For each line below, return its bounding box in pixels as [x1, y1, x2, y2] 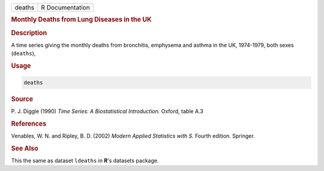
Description [11, 29, 47, 37]
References [11, 120, 47, 128]
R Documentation [41, 4, 90, 11]
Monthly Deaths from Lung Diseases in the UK [11, 16, 152, 24]
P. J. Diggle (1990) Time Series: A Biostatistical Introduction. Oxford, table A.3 [11, 108, 203, 115]
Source [11, 94, 34, 103]
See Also [11, 144, 38, 152]
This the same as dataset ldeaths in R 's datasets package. [11, 157, 159, 164]
